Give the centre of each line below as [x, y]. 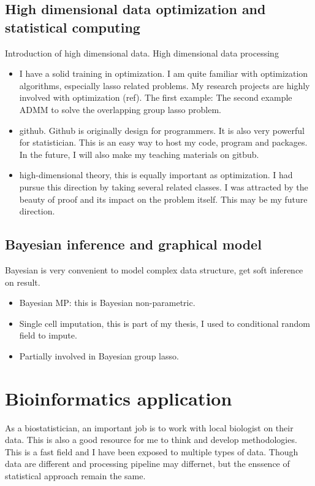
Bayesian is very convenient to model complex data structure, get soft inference [154, 269]
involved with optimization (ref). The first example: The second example [156, 97]
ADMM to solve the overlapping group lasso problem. [120, 109]
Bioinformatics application [119, 398]
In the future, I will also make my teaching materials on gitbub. [139, 154]
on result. [23, 282]
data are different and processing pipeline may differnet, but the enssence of [147, 464]
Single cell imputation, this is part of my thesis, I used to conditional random [165, 323]
